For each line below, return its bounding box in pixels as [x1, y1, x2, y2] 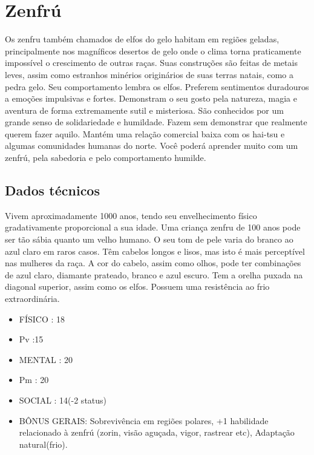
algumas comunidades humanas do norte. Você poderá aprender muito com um [5, 139, 298, 152]
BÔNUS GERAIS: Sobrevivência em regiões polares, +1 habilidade [19, 414, 269, 427]
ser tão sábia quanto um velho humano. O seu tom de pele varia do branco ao [5, 233, 293, 246]
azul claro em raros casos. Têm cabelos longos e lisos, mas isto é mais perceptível [5, 244, 305, 257]
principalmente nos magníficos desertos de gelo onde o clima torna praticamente [5, 44, 301, 57]
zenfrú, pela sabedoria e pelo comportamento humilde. [5, 151, 206, 164]
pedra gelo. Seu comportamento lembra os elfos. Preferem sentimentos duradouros [5, 80, 309, 93]
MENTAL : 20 [19, 353, 73, 365]
